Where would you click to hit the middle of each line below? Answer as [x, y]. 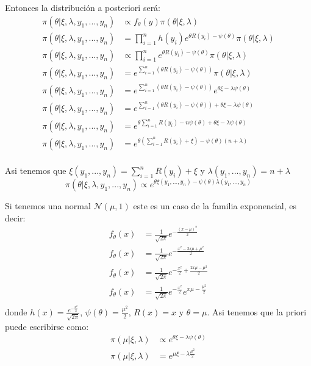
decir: [15, 217]
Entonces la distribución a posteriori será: [83, 7]
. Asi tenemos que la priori [257, 312]
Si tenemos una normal [48, 205]
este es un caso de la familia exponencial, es [215, 205]
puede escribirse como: [47, 326]
